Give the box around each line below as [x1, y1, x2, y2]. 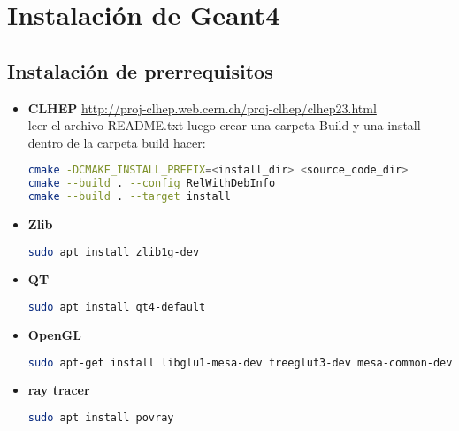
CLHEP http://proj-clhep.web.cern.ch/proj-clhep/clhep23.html [27, 98, 377, 117]
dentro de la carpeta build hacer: [27, 133, 206, 151]
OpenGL [27, 325, 81, 343]
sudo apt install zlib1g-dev [27, 245, 200, 258]
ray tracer [27, 381, 90, 399]
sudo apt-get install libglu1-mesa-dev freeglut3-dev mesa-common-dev [27, 356, 453, 369]
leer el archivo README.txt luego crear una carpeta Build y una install [27, 116, 421, 135]
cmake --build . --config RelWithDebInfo [27, 177, 276, 190]
